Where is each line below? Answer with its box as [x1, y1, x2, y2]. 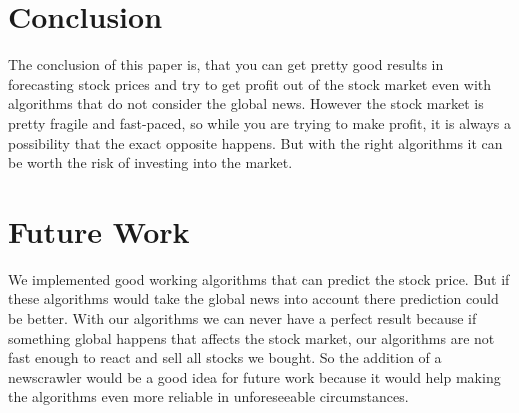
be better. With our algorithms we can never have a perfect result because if [8, 308, 477, 328]
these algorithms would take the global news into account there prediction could [8, 288, 499, 309]
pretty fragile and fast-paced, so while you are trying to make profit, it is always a [8, 112, 511, 133]
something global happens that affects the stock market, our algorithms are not [8, 327, 495, 348]
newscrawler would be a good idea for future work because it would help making [8, 366, 501, 387]
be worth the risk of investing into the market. [8, 152, 293, 173]
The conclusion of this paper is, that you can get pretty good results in [8, 54, 444, 75]
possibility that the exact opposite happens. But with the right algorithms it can [8, 132, 503, 153]
